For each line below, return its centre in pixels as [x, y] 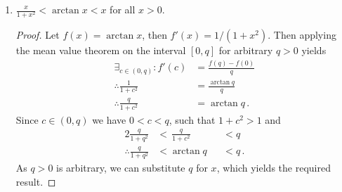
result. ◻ [36, 182]
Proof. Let [38, 35]
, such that [192, 119]
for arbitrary [246, 50]
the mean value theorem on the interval [101, 50]
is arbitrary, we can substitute [121, 168]
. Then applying [302, 35]
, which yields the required [274, 168]
